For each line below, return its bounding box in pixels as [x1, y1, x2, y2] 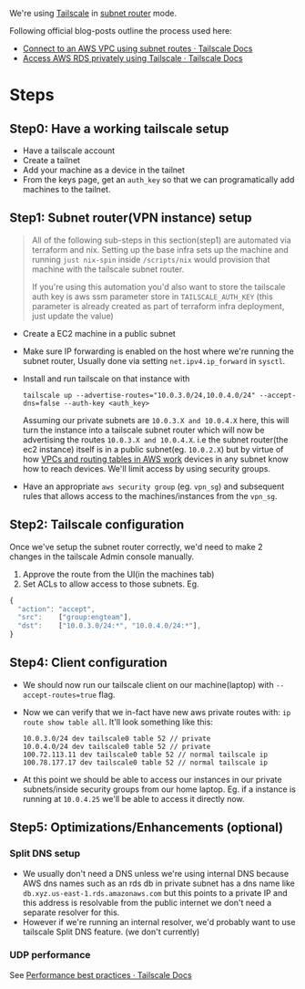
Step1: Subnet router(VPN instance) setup [9, 210, 252, 226]
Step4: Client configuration [9, 655, 168, 671]
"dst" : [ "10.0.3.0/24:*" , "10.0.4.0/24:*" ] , [17, 621, 202, 630]
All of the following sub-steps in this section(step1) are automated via [31, 234, 291, 245]
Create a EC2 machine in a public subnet [22, 328, 176, 338]
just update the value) [31, 310, 114, 321]
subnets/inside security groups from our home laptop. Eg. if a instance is [22, 784, 296, 795]
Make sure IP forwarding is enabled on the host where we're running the [22, 346, 294, 357]
